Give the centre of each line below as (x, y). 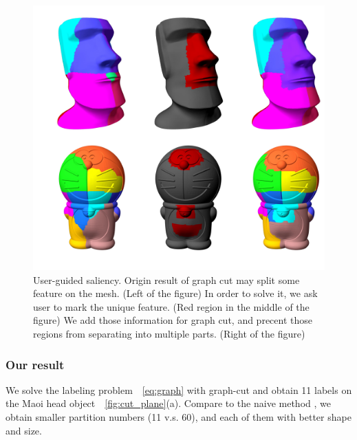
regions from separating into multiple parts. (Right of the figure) (169, 334)
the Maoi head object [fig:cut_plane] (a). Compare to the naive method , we (168, 403)
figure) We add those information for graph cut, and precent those (173, 320)
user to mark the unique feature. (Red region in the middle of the (171, 306)
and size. (24, 430)
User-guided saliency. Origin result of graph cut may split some (166, 279)
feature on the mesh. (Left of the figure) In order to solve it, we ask (175, 293)
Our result (35, 364)
